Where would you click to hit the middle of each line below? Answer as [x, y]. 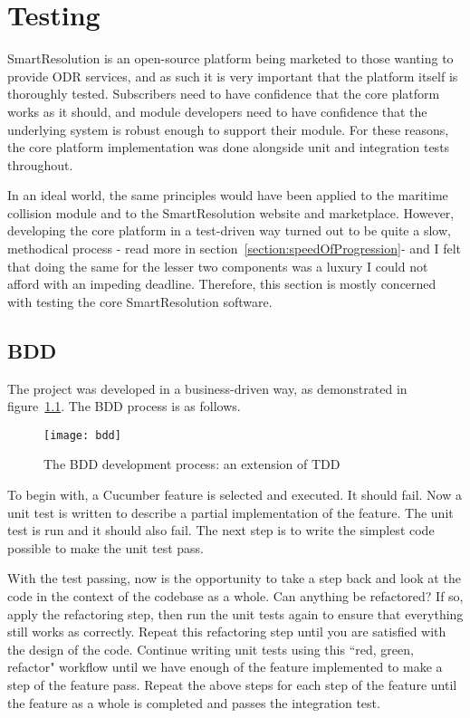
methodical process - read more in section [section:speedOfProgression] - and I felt [235, 249]
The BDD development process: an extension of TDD [192, 464]
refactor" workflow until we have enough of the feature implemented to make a [225, 667]
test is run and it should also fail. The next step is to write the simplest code [221, 530]
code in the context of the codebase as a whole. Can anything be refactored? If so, [235, 596]
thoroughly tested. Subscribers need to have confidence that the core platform [224, 94]
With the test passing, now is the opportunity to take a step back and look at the [234, 578]
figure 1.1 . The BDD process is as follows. [124, 406]
